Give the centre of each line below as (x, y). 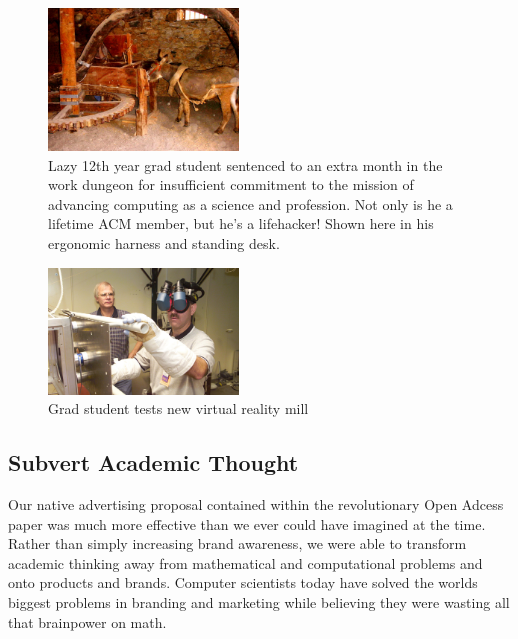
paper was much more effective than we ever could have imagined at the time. (247, 523)
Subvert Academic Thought (153, 462)
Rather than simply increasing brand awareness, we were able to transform (237, 543)
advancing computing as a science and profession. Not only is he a (250, 203)
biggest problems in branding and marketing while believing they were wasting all (259, 602)
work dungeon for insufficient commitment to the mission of (231, 184)
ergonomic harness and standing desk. (164, 243)
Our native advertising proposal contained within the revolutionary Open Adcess (256, 504)
